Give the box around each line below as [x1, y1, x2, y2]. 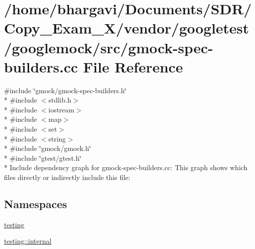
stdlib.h [48, 95, 72, 105]
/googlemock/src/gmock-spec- [4, 37, 214, 57]
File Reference [83, 56, 183, 76]
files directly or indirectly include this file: [4, 172, 131, 182]
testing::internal [4, 236, 52, 246]
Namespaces [4, 196, 67, 212]
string [48, 133, 66, 143]
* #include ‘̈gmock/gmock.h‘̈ [4, 143, 91, 153]
